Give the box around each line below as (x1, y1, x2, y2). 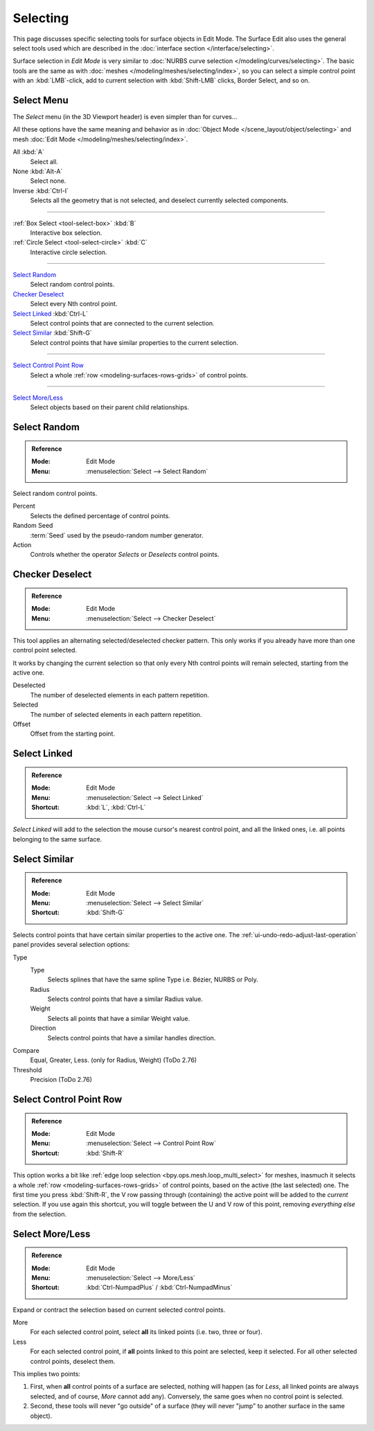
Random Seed (12, 522, 53, 530)
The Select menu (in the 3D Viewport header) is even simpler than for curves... (12, 113, 238, 121)
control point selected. (12, 646, 78, 655)
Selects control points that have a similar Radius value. (47, 995, 204, 1004)
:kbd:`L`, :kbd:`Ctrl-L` (86, 803, 146, 811)
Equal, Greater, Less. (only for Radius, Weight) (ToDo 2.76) (30, 1056, 197, 1065)
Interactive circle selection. (30, 248, 107, 256)
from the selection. (12, 1209, 67, 1218)
